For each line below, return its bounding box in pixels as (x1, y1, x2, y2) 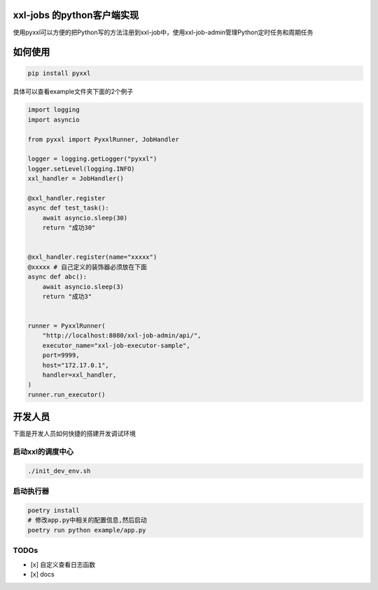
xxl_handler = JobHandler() (27, 175, 124, 182)
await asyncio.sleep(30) (42, 214, 128, 222)
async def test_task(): (27, 204, 110, 212)
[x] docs (30, 570, 55, 578)
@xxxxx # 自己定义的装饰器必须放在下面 (27, 263, 147, 271)
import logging (27, 106, 80, 114)
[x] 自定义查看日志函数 (30, 560, 96, 568)
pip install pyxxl (27, 69, 91, 77)
